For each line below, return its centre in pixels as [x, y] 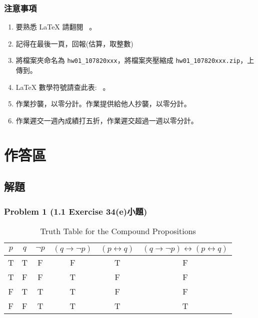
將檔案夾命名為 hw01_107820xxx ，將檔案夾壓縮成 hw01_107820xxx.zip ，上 [135, 60]
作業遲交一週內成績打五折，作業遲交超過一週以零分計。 [107, 120]
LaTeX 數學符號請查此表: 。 [63, 87]
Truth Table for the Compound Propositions [118, 231]
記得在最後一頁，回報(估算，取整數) [74, 43]
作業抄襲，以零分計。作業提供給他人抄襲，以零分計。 [103, 104]
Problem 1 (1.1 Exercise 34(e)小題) [76, 211]
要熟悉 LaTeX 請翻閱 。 [56, 27]
